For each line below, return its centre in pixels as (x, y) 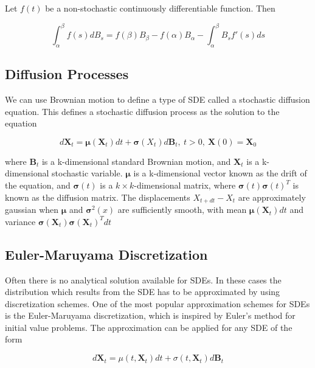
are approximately (272, 197)
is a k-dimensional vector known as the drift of (220, 173)
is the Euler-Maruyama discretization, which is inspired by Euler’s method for (150, 315)
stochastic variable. (87, 173)
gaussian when (32, 210)
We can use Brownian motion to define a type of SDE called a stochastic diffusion (157, 99)
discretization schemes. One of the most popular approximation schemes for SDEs (157, 303)
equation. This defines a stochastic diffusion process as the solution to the (142, 111)
